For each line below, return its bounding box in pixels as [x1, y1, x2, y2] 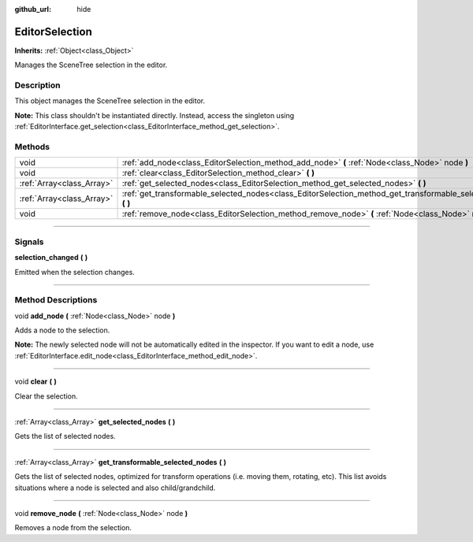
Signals [14, 236, 44, 247]
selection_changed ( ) [14, 253, 88, 262]
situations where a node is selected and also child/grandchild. [14, 483, 216, 492]
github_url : [14, 5, 51, 13]
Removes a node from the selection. [14, 523, 132, 533]
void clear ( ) [14, 377, 57, 386]
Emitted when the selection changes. [14, 267, 136, 277]
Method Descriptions [14, 295, 98, 306]
